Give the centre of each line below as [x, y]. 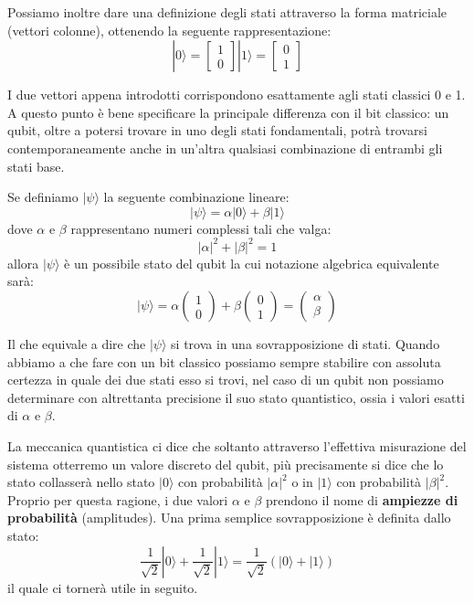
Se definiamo [43, 197]
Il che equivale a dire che [77, 344]
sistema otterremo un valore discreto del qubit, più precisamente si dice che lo [226, 464]
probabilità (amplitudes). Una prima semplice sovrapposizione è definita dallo [229, 518]
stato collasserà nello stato [81, 482]
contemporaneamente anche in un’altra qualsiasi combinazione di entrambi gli [225, 148]
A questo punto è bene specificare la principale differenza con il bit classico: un [228, 112]
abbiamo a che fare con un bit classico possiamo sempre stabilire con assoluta [224, 361]
